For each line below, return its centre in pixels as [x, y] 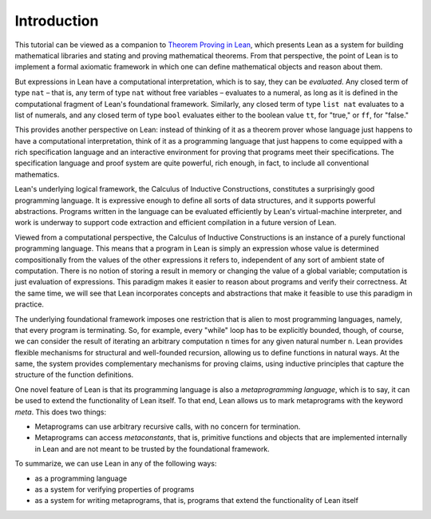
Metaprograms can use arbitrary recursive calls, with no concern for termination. [168, 426]
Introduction [57, 21]
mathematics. [37, 174]
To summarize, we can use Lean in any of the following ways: [116, 464]
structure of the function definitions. [74, 374]
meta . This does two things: [61, 412]
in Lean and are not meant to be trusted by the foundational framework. [152, 449]
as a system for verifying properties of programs [115, 489]
